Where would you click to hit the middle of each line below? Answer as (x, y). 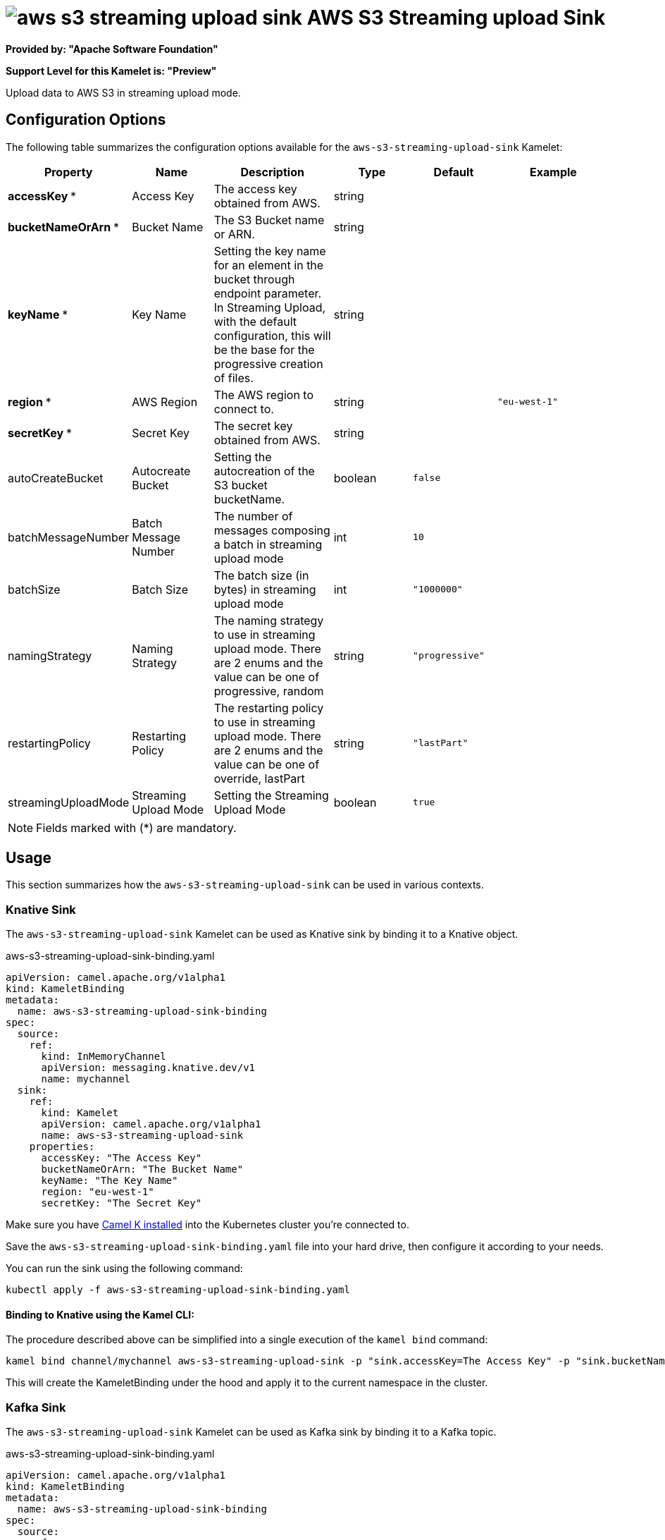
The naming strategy (269, 620)
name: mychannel (86, 1079)
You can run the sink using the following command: (124, 1269)
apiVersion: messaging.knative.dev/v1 (148, 1068)
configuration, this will (272, 335)
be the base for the (264, 349)
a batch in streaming (268, 544)
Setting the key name (270, 251)
